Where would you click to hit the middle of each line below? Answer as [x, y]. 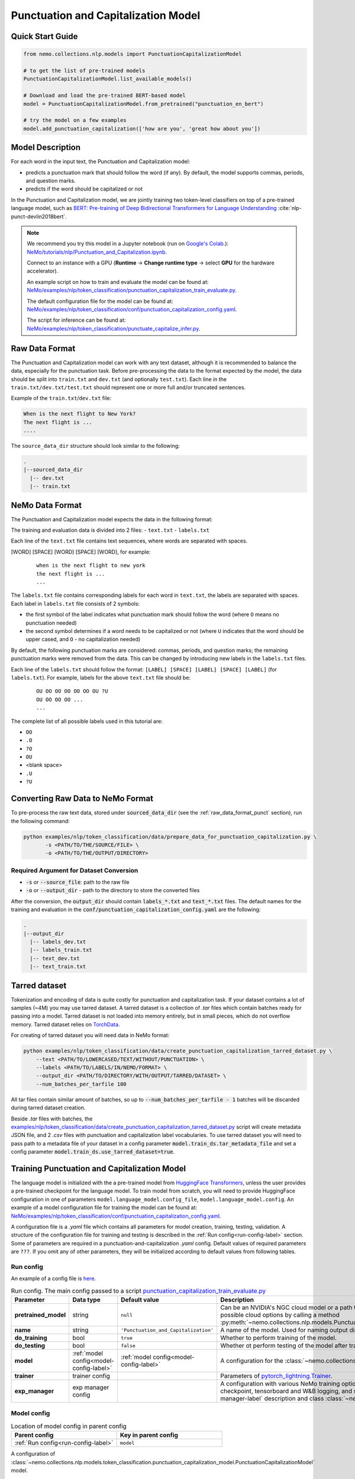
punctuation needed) [51, 623]
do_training [31, 1338]
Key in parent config [149, 1435]
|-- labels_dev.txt [58, 942]
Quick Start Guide [44, 36]
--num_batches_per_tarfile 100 [81, 1084]
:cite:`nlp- [290, 208]
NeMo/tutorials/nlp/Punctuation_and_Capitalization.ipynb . [97, 252]
